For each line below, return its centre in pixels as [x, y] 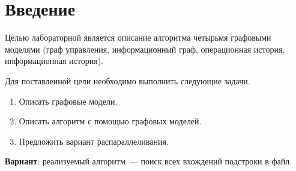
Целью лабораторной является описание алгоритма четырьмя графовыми [138, 37]
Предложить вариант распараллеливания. [94, 141]
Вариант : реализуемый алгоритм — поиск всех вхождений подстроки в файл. [149, 161]
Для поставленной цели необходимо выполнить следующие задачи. [128, 80]
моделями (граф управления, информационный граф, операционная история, [145, 49]
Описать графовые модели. [68, 101]
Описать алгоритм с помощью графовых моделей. [110, 121]
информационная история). [54, 61]
